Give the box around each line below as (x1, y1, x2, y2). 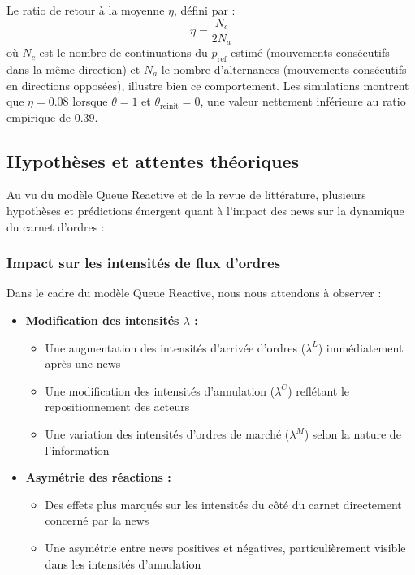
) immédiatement (318, 339, 404, 356)
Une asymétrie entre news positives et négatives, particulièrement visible (45, 539, 406, 556)
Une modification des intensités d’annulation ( (45, 382, 275, 399)
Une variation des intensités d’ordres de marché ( (45, 426, 290, 443)
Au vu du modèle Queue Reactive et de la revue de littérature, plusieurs (6, 186, 366, 203)
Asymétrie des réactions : (25, 469, 171, 486)
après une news (45, 355, 121, 372)
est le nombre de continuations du (39, 44, 208, 61)
